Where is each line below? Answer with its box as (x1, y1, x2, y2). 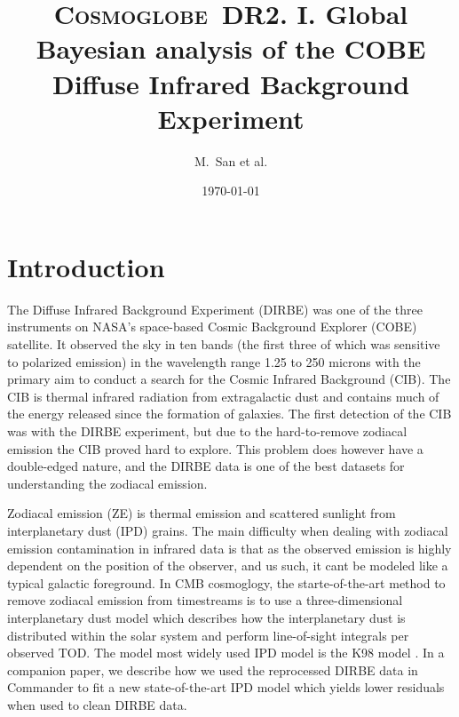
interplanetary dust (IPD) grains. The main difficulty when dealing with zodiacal (7, 521, 448, 539)
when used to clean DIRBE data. (7, 695, 187, 713)
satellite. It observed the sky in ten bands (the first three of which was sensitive (7, 335, 440, 353)
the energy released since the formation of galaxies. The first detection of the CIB (7, 404, 452, 423)
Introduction (7, 248, 165, 284)
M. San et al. (194, 151, 268, 170)
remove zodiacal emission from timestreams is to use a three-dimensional (7, 591, 403, 609)
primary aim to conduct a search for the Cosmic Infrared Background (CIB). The (7, 370, 451, 388)
